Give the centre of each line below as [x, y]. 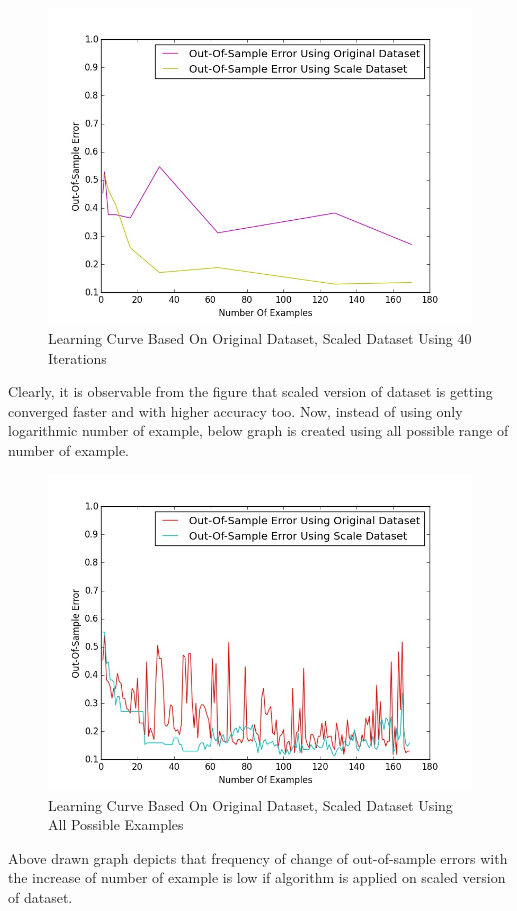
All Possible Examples [116, 824]
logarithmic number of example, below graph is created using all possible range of [258, 430]
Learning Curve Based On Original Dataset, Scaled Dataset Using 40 [260, 338]
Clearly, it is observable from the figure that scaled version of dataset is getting [250, 391]
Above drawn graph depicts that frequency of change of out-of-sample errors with [258, 857]
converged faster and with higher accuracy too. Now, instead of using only [235, 410]
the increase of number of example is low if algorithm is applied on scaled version [257, 877]
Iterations [77, 357]
